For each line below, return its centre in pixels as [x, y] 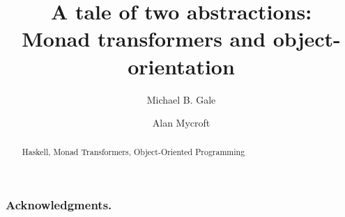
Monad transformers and [144, 39]
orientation [181, 66]
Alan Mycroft [181, 123]
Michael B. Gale [181, 99]
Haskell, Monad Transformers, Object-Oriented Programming [133, 152]
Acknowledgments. [59, 205]
